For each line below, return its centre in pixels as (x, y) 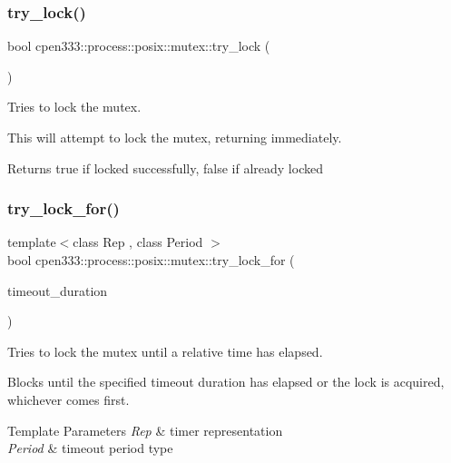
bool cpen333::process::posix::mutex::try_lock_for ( (151, 260)
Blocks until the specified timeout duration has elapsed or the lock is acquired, (226, 382)
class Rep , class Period (138, 242)
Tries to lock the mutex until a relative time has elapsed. (165, 351)
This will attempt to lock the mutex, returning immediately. (175, 137)
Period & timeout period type (90, 448)
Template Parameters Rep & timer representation (145, 430)
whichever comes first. (69, 399)
